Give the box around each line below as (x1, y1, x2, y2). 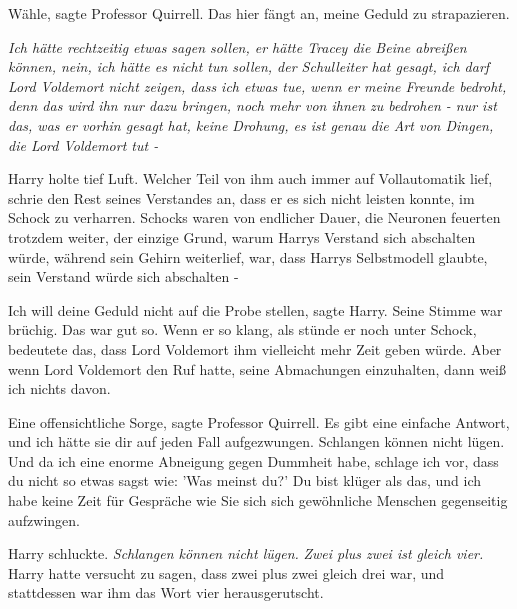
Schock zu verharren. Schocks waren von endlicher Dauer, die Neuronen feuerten (8, 207, 501, 228)
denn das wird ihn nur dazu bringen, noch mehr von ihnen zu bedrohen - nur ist (8, 95, 497, 116)
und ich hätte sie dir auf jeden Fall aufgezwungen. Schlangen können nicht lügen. (8, 431, 505, 452)
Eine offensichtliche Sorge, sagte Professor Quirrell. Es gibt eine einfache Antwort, (8, 411, 510, 432)
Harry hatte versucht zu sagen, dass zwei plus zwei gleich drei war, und (8, 562, 445, 583)
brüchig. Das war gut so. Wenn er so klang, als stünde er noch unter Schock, (8, 319, 477, 340)
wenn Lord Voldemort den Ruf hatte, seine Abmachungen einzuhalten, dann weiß (8, 358, 506, 379)
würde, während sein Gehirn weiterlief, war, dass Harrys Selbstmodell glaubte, (8, 246, 488, 267)
